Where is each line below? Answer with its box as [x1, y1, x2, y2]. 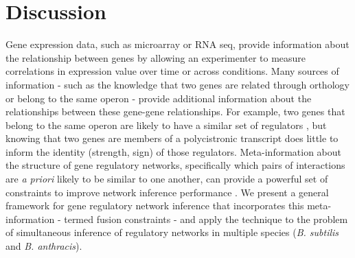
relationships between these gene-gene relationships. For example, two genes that [5, 104, 345, 119]
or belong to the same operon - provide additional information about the [5, 91, 312, 105]
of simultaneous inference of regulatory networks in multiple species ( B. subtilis [5, 225, 339, 239]
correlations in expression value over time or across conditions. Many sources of [5, 64, 339, 78]
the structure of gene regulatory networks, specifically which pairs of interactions [5, 158, 345, 172]
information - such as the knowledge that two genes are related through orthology [5, 77, 350, 91]
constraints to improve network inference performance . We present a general [5, 185, 329, 199]
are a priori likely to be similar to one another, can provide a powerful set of [5, 172, 328, 186]
